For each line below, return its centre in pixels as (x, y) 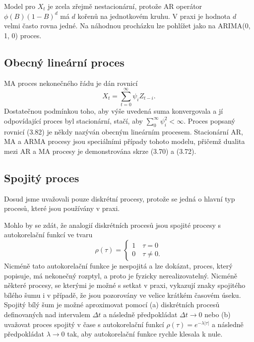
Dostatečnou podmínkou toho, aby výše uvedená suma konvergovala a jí (114, 111)
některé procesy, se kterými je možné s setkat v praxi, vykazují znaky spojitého (125, 285)
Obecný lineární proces (64, 62)
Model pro (20, 6)
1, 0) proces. (23, 35)
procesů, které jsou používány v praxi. (62, 208)
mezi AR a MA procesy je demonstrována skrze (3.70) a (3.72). (100, 151)
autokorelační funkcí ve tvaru (48, 235)
